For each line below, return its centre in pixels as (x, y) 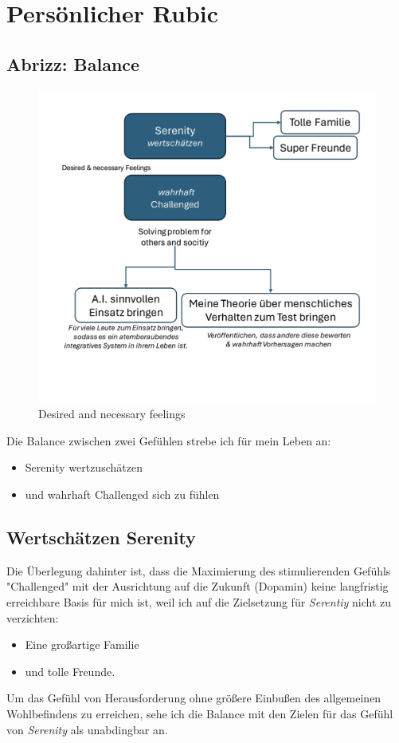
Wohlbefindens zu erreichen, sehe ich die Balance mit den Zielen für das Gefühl (200, 714)
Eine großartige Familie (82, 644)
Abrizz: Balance (73, 63)
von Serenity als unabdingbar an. (87, 729)
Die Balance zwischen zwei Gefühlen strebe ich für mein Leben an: (169, 440)
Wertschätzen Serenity (101, 537)
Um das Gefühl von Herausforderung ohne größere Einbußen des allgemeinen (194, 698)
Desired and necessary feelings (112, 414)
